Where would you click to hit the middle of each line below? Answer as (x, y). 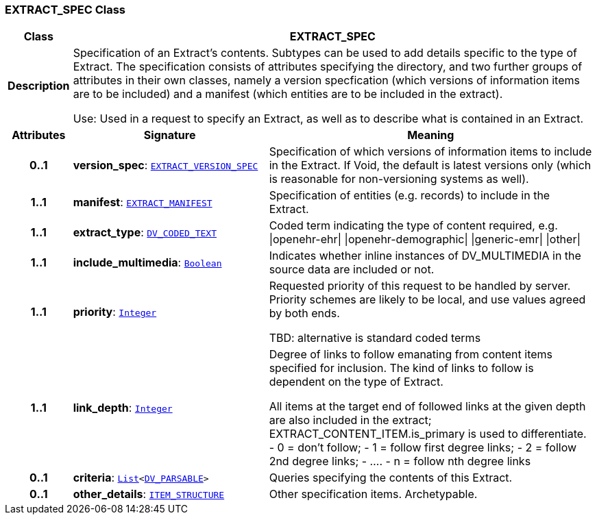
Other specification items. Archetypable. (373, 494)
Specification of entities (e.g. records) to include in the (410, 196)
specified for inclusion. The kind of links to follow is (401, 368)
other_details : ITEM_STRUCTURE (149, 494)
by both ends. (304, 313)
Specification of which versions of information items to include (430, 152)
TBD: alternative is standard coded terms (375, 338)
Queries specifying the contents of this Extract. (391, 478)
